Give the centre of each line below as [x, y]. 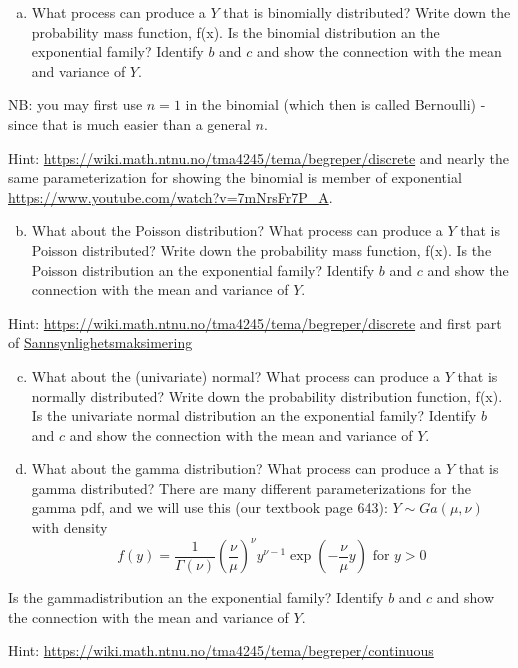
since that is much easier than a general [129, 123]
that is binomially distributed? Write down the [367, 12]
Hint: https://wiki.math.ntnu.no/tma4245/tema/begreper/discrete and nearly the [258, 157]
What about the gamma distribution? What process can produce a [236, 468]
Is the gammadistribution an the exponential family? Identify [196, 597]
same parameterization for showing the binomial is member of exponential [235, 177]
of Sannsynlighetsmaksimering [100, 342]
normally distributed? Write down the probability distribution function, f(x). [267, 395]
